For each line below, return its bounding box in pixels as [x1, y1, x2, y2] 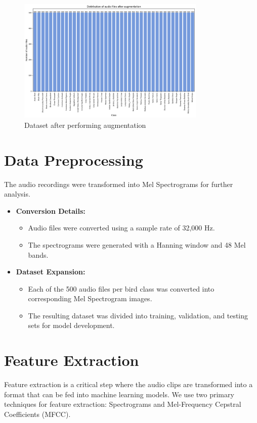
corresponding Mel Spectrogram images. [28, 293, 152, 304]
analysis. [4, 189, 30, 199]
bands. [28, 249, 49, 260]
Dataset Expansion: [16, 266, 85, 277]
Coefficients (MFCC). [4, 408, 71, 419]
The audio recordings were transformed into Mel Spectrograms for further [4, 178, 233, 189]
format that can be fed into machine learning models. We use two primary [4, 389, 234, 399]
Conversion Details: [16, 205, 85, 216]
